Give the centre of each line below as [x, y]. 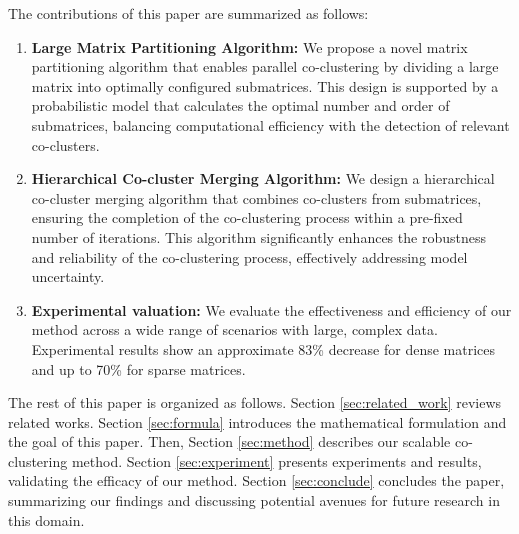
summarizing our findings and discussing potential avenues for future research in [254, 500]
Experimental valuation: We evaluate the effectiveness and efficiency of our [271, 309]
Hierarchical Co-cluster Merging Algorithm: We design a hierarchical [263, 178]
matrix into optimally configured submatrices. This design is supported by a [265, 85]
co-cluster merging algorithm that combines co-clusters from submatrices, [256, 197]
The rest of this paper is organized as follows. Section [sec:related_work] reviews [255, 402]
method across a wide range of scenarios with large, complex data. [234, 329]
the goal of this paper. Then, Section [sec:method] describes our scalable [229, 441]
